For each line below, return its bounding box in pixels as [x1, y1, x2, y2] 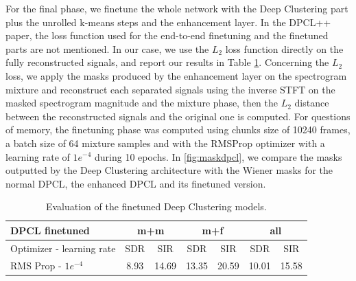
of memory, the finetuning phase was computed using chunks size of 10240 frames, [5, 122, 351, 137]
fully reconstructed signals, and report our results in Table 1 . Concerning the [5, 55, 329, 69]
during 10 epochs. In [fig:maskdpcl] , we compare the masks [94, 149, 342, 164]
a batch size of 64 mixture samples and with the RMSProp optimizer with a [5, 135, 325, 150]
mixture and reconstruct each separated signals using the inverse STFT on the [5, 82, 335, 96]
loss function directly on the [225, 41, 344, 56]
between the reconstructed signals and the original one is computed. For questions [5, 109, 351, 123]
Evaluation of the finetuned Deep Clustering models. [45, 199, 267, 214]
